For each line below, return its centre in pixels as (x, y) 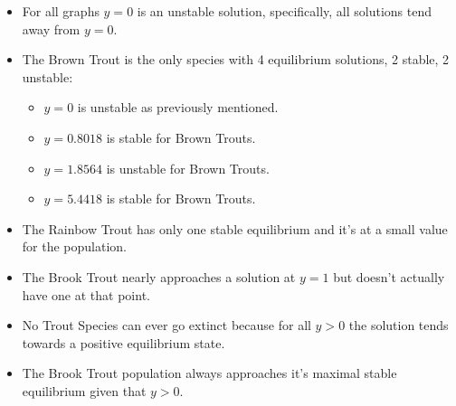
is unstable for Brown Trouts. (188, 168)
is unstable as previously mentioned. (178, 107)
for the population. (74, 246)
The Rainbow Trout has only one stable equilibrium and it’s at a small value (235, 228)
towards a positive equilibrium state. (123, 342)
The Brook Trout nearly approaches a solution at (159, 276)
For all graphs (61, 11)
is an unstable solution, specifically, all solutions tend (285, 11)
